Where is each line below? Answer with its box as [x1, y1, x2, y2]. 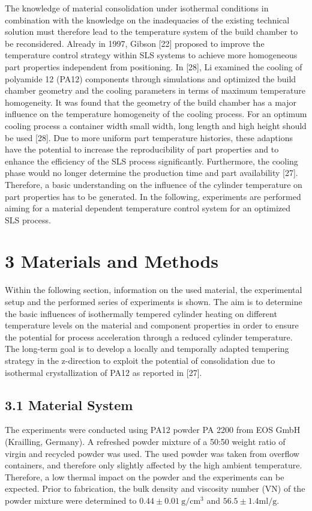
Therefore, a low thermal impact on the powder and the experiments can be [5, 470, 284, 483]
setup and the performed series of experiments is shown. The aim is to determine [5, 295, 302, 307]
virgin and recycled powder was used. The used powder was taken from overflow [5, 447, 299, 459]
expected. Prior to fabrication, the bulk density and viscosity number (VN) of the [5, 482, 305, 495]
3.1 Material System [5, 395, 133, 414]
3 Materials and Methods [5, 249, 219, 273]
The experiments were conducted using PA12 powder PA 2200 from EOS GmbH [5, 423, 301, 436]
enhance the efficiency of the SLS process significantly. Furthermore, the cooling [5, 154, 298, 167]
